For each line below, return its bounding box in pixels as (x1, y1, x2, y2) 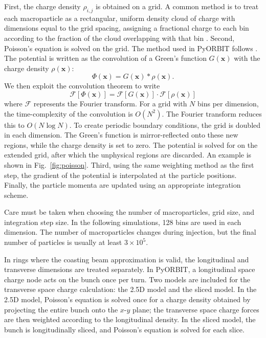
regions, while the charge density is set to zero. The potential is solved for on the (4, 139, 258, 150)
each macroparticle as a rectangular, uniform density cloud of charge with (4, 12, 235, 23)
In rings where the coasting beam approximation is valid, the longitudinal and (4, 254, 249, 264)
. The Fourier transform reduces (162, 108, 262, 119)
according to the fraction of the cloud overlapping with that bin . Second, (4, 32, 235, 43)
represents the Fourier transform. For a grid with (33, 98, 187, 108)
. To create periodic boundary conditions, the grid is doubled (69, 119, 261, 130)
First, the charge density (4, 1, 81, 11)
